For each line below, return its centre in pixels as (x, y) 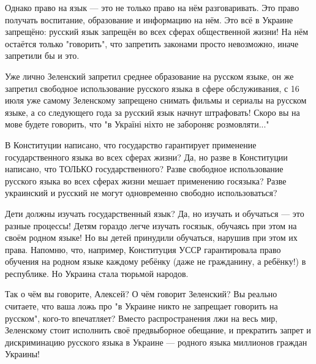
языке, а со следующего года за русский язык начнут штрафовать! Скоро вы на (152, 112)
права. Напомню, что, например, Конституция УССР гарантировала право (143, 249)
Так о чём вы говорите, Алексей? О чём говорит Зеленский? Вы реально (141, 294)
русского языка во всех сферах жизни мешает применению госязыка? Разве (146, 180)
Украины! (22, 354)
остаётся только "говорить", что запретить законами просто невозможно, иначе (152, 43)
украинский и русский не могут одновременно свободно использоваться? (141, 193)
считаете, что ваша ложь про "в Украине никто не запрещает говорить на (141, 306)
